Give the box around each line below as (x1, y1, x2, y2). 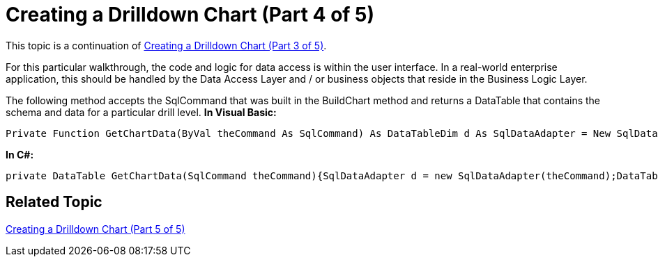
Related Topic (6, 193, 102, 211)
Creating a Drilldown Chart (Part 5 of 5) (6, 222, 185, 235)
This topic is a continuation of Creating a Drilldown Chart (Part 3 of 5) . (6, 39, 327, 51)
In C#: (6, 148, 34, 161)
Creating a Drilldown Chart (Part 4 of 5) (6, 3, 375, 26)
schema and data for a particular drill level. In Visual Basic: (6, 106, 277, 118)
